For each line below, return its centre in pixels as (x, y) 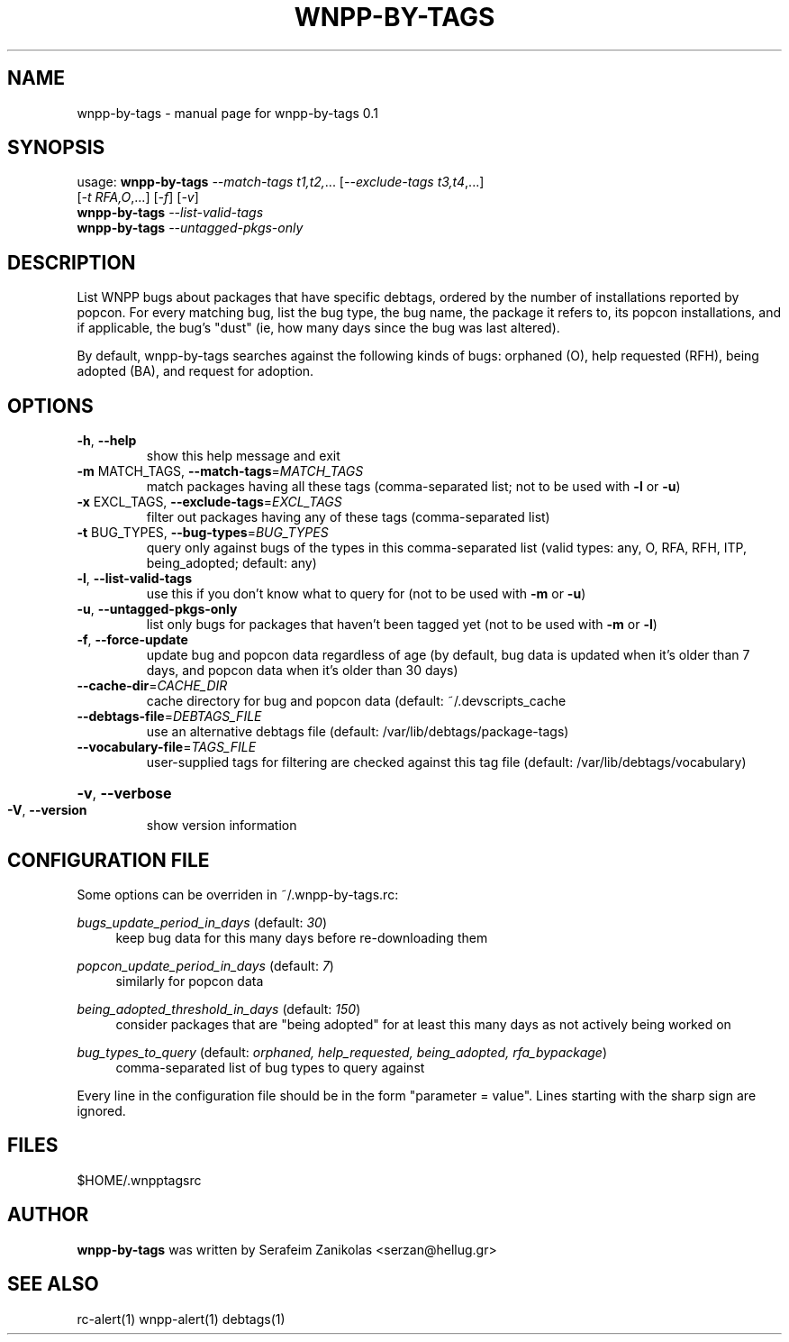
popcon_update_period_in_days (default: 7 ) (205, 965)
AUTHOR (48, 1215)
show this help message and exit (243, 456)
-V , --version (47, 810)
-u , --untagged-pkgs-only (157, 609)
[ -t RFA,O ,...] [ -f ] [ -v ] (138, 197)
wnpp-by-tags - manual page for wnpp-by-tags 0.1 (227, 113)
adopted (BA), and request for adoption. (195, 371)
